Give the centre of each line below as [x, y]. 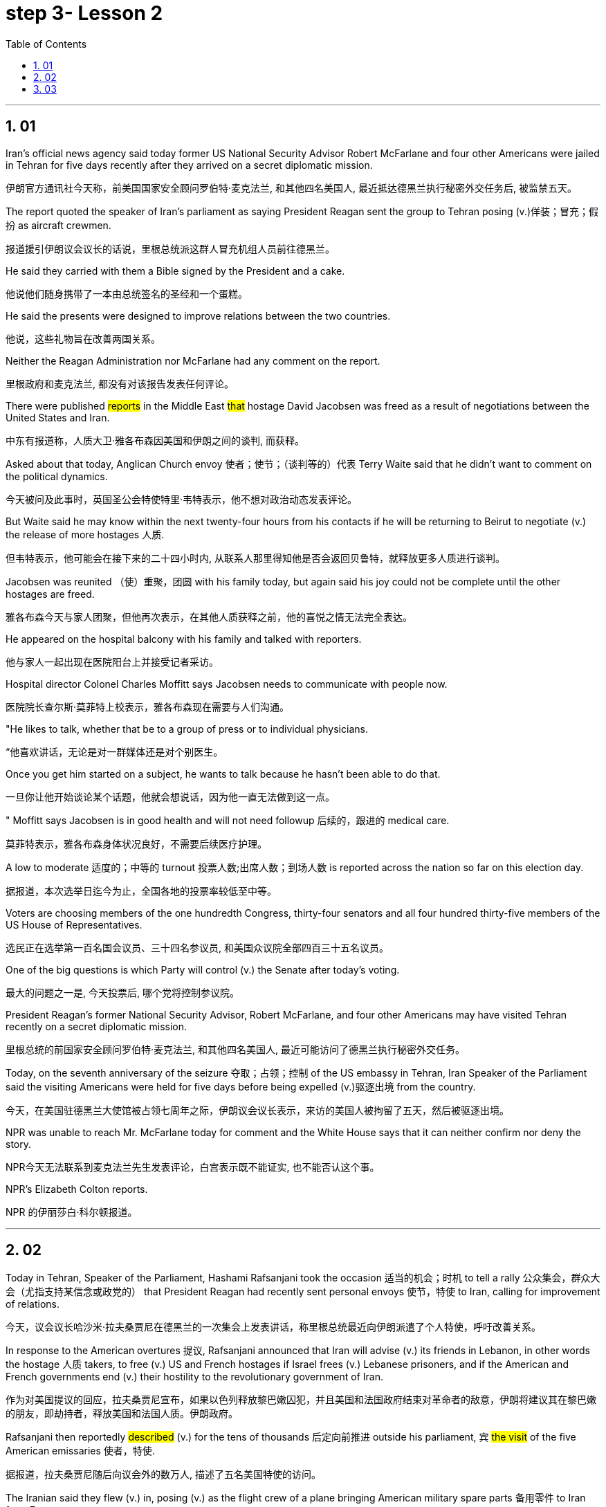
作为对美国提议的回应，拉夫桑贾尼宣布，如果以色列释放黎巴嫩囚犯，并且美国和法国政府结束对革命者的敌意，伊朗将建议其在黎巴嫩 [301, 1400]
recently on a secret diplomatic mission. [97, 1026]
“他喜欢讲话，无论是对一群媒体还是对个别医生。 [114, 751]
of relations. [33, 1304]
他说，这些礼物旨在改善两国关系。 [83, 338]
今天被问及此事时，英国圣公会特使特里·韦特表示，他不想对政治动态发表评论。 [182, 499]
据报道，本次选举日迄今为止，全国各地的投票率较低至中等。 [141, 890]
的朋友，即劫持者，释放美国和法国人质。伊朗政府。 [122, 1414]
